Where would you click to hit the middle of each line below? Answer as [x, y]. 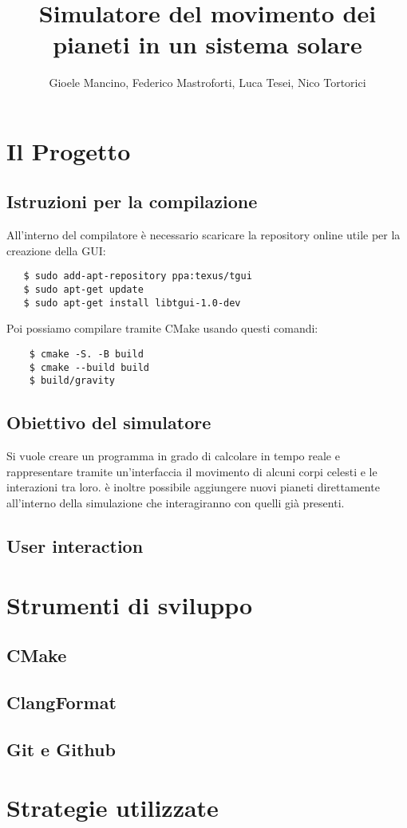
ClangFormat [61, 702]
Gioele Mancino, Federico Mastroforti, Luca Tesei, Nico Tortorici [207, 83]
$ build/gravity [72, 381]
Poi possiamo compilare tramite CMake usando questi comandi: [162, 328]
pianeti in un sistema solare [207, 44]
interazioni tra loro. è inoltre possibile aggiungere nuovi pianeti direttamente [193, 487]
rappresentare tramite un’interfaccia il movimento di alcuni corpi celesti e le [192, 471]
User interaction [75, 545]
